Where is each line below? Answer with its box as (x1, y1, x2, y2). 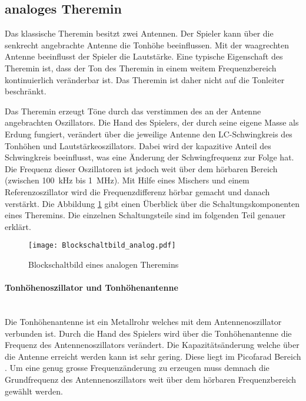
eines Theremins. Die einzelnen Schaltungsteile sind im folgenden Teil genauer (5, 209, 286, 221)
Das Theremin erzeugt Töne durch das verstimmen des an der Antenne (5, 104, 261, 117)
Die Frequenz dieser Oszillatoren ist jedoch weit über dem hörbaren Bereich (5, 162, 278, 175)
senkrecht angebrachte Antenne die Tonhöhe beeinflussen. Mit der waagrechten (5, 38, 289, 51)
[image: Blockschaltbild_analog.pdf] (28, 241, 176, 250)
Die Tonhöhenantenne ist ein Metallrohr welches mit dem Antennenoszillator (5, 315, 282, 327)
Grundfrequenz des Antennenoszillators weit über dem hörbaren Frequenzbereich (5, 373, 297, 385)
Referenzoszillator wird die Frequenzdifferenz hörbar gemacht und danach (5, 185, 270, 198)
